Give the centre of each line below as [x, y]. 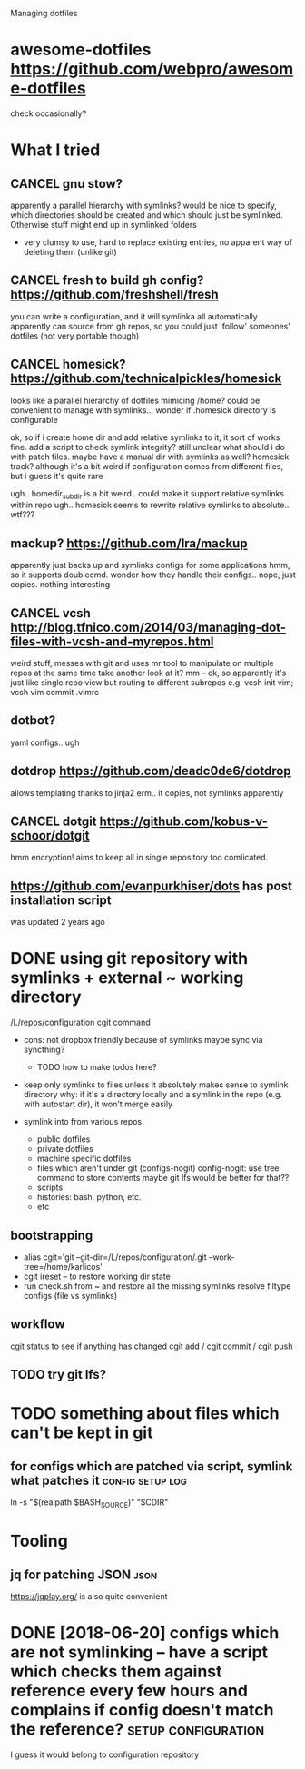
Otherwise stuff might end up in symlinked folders [104, 224]
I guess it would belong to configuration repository [105, 1754]
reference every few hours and [129, 1691]
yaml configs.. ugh [45, 742]
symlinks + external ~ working [127, 978]
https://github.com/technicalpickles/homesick [146, 379]
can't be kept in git [82, 1433]
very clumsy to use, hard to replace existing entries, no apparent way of [158, 242]
